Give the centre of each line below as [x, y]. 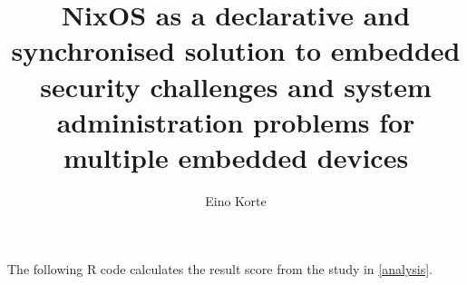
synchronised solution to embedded [236, 50]
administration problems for [236, 121]
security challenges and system [236, 86]
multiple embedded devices [236, 157]
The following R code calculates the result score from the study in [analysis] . [220, 269]
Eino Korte [236, 200]
